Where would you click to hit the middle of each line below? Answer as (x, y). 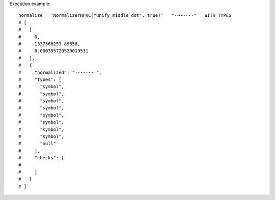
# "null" (37, 144)
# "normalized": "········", (60, 72)
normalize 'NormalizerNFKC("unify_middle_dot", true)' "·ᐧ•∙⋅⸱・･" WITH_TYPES (125, 16)
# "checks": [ (42, 158)
